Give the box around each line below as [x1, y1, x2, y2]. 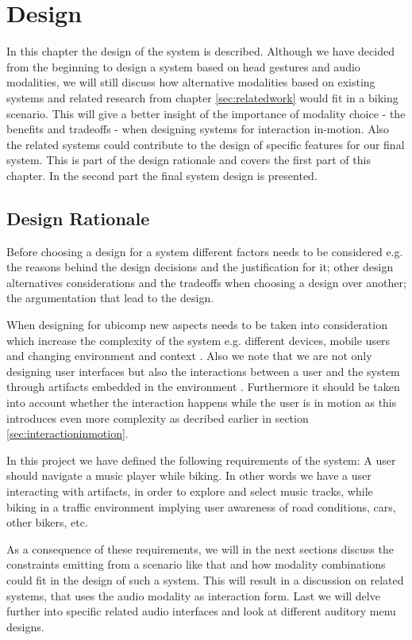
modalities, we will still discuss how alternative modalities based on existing [6, 74, 375, 90]
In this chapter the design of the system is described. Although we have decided [6, 43, 395, 59]
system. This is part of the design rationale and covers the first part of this [6, 151, 371, 168]
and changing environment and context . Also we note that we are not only [6, 347, 372, 364]
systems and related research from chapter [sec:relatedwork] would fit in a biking [6, 89, 399, 105]
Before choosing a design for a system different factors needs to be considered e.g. [6, 243, 403, 259]
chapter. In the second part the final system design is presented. [6, 167, 318, 183]
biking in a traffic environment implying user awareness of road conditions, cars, [6, 498, 396, 515]
